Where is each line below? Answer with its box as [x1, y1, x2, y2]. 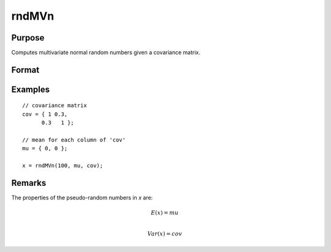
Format [11, 64, 40, 75]
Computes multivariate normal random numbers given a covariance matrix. [11, 49, 200, 56]
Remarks [11, 178, 47, 188]
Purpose [11, 32, 45, 43]
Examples [11, 84, 50, 94]
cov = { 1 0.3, [22, 110, 68, 118]
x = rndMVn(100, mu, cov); [22, 162, 104, 169]
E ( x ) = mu [151, 209, 179, 216]
